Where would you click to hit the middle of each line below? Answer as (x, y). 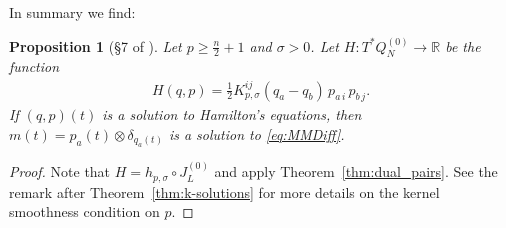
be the (463, 45)
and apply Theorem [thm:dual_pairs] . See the (356, 171)
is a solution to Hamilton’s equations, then (232, 114)
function (34, 66)
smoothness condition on (84, 211)
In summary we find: (72, 12)
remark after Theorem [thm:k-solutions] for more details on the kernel (224, 191)
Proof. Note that (60, 171)
